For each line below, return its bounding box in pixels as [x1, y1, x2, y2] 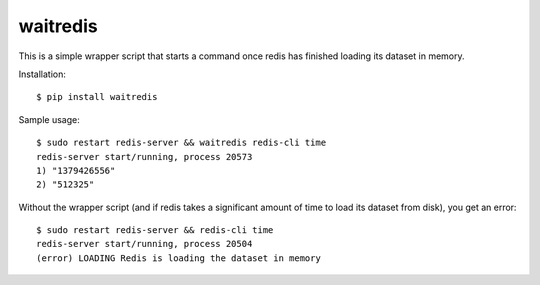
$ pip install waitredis [36, 91, 158, 103]
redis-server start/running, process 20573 [36, 151, 253, 162]
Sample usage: [18, 113, 80, 125]
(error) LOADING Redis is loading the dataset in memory [36, 252, 322, 264]
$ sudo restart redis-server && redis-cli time [36, 225, 274, 236]
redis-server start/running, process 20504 [36, 238, 253, 250]
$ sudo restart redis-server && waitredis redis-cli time [36, 137, 327, 149]
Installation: [18, 68, 67, 80]
